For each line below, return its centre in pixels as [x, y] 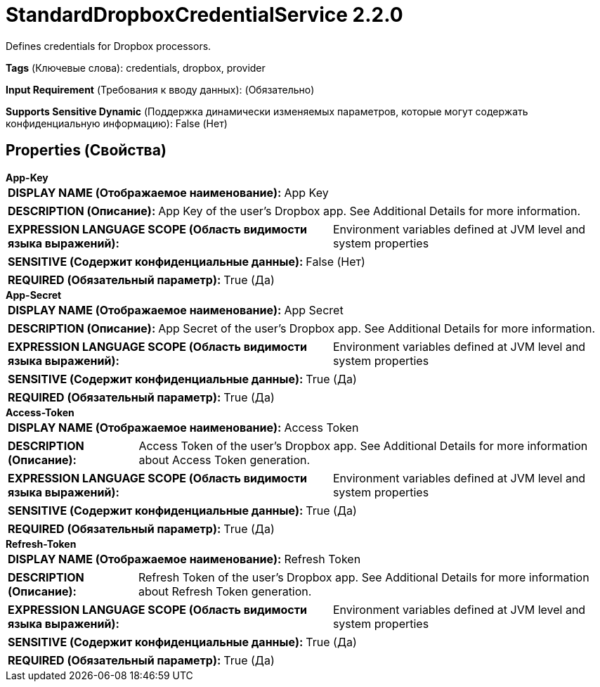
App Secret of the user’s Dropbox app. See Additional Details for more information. [377, 328]
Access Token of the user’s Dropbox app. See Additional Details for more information [363, 445]
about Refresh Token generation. [225, 591]
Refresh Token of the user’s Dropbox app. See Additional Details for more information [364, 577]
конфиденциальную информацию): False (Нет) [117, 123]
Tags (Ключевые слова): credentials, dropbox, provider [136, 68]
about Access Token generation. [224, 460]
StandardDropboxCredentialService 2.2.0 [204, 15]
